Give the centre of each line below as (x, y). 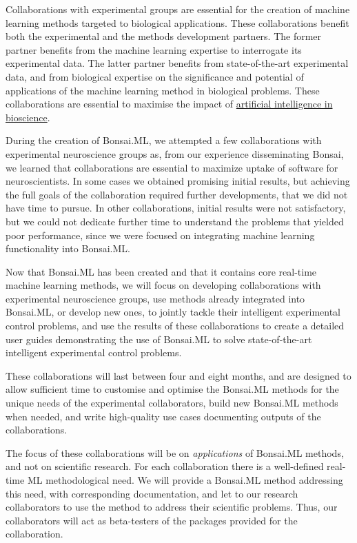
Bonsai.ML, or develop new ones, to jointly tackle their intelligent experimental (173, 312)
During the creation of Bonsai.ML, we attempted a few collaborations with (164, 140)
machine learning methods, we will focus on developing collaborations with (163, 285)
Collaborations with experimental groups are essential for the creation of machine (178, 9)
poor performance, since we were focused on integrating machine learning (160, 235)
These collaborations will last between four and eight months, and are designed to (178, 375)
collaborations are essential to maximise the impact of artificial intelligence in (169, 104)
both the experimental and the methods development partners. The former (164, 36)
